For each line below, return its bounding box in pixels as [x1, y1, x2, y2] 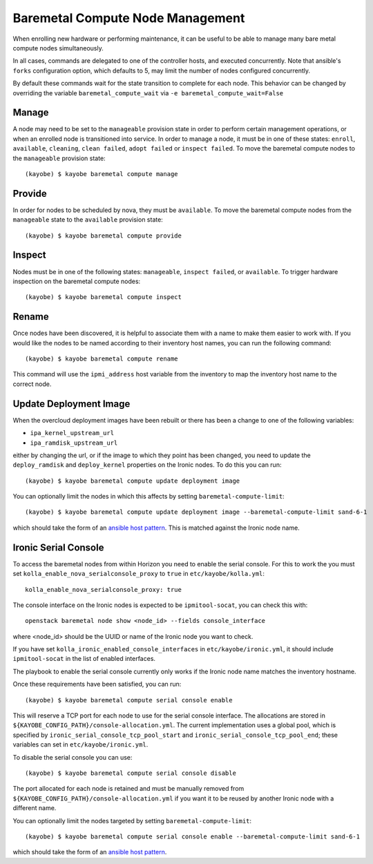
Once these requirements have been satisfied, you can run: [12, 680, 182, 689]
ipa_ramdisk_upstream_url [30, 439, 118, 447]
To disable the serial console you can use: [12, 753, 133, 761]
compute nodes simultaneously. [12, 44, 104, 52]
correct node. [12, 380, 52, 388]
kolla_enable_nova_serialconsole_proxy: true [25, 586, 182, 593]
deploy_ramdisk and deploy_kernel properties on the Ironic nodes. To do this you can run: [12, 461, 282, 469]
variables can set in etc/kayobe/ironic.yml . [12, 740, 149, 749]
